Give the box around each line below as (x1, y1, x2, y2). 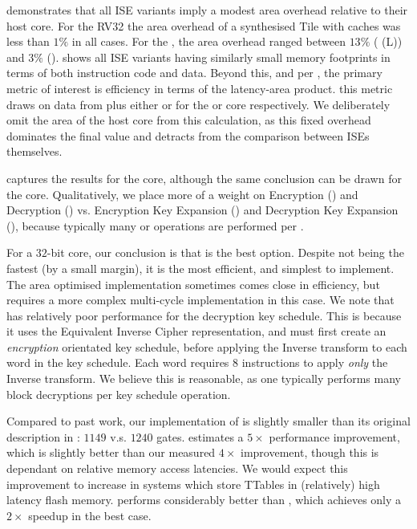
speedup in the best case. (28, 507, 152, 523)
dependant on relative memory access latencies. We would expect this (6, 460, 348, 477)
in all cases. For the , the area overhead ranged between (71, 33, 346, 50)
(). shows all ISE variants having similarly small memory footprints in (47, 48, 391, 65)
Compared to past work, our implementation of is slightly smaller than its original (6, 413, 411, 429)
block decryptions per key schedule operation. (6, 385, 231, 402)
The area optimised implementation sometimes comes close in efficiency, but (6, 275, 380, 292)
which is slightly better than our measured (6, 444, 216, 461)
